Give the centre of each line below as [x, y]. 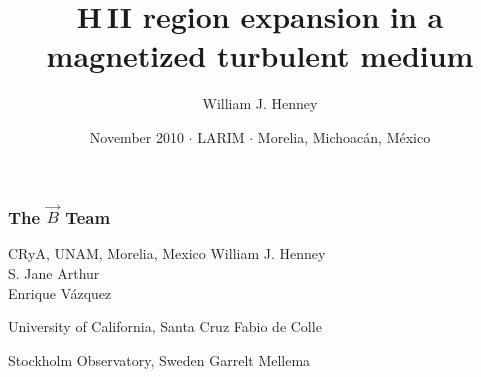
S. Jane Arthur [54, 272]
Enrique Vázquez [60, 292]
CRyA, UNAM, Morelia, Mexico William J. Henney [167, 253]
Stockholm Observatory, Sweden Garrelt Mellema [159, 359]
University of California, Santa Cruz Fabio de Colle [165, 326]
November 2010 [136, 136]
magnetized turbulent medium [260, 55]
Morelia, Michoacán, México [344, 136]
